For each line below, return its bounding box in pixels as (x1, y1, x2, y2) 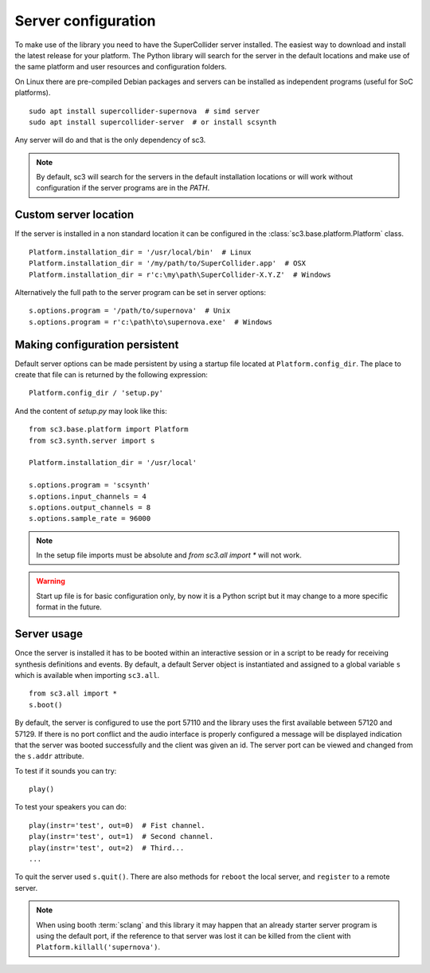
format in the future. (36, 602, 103, 612)
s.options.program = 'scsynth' (29, 481, 151, 490)
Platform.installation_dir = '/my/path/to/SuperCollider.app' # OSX (29, 259, 307, 268)
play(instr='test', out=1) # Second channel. (29, 832, 214, 841)
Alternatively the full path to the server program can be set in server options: (14, 287, 267, 297)
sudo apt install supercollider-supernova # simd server (29, 106, 260, 116)
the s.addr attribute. (14, 751, 84, 761)
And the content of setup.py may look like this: (14, 406, 167, 416)
